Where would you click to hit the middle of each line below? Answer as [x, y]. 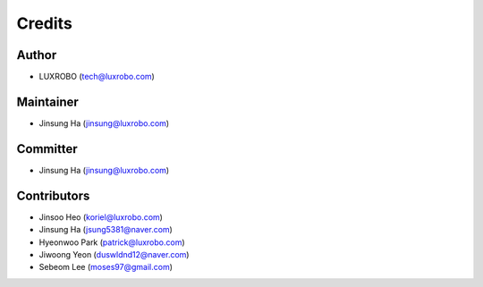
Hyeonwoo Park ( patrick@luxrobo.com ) [112, 242]
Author [37, 55]
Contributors [53, 195]
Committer [47, 149]
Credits [45, 23]
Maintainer [48, 101]
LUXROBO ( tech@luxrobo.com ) [97, 77]
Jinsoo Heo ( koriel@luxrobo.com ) [101, 217]
